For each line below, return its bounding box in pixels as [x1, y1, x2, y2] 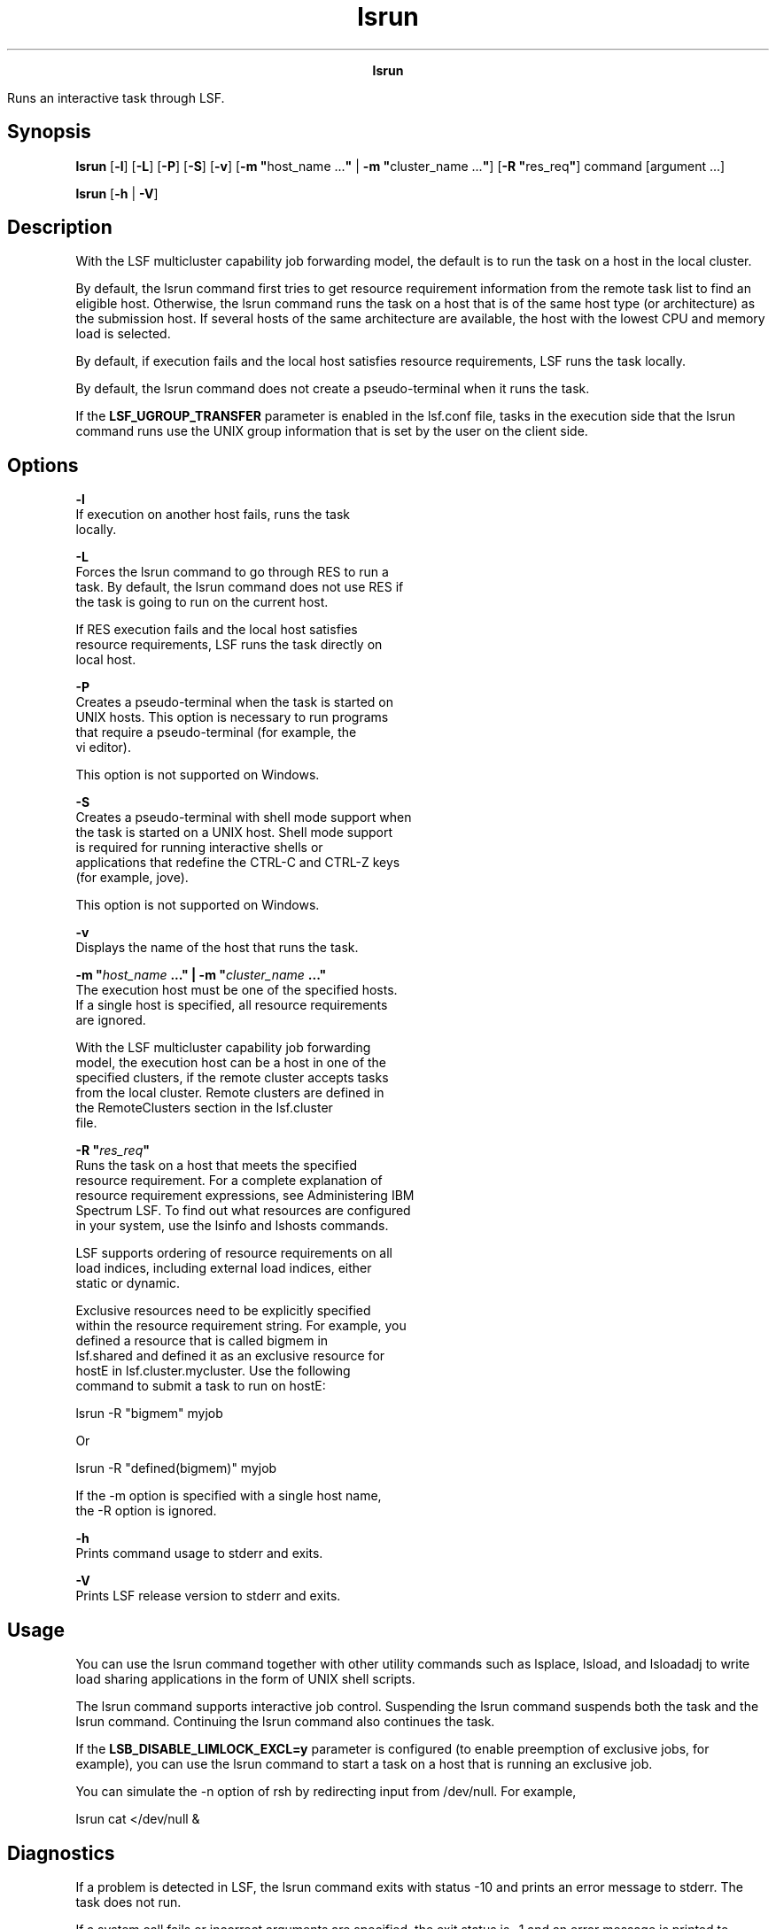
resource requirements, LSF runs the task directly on [75, 637, 383, 653]
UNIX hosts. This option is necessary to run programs [75, 709, 389, 725]
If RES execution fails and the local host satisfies [75, 622, 358, 638]
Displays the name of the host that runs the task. [75, 940, 359, 956]
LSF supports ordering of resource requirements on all [75, 1245, 392, 1261]
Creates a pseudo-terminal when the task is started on [75, 694, 394, 710]
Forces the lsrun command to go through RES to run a [75, 564, 389, 580]
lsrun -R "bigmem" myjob [75, 1406, 223, 1422]
